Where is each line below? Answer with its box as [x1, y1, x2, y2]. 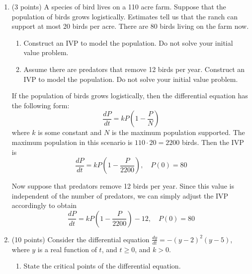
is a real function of [37, 244, 97, 254]
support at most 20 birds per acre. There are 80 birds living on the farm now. [11, 21, 249, 31]
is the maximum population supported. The [111, 127, 245, 137]
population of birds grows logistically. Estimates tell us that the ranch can [11, 11, 238, 21]
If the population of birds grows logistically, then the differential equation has [11, 90, 248, 101]
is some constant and [38, 127, 102, 137]
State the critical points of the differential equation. [23, 261, 181, 271]
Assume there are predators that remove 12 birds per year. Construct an [23, 64, 245, 74]
